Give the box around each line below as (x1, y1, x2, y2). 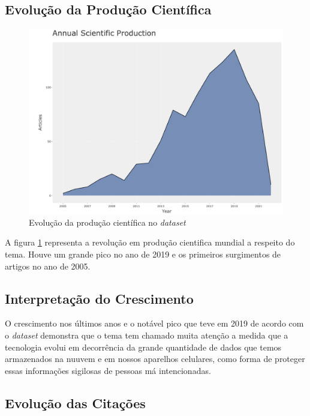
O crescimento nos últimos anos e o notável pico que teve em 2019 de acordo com (5, 317, 304, 330)
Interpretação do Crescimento (5, 289, 194, 307)
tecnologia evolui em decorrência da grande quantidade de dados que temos (5, 340, 282, 353)
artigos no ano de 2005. (5, 259, 91, 272)
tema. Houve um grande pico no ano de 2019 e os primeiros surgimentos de (5, 248, 281, 261)
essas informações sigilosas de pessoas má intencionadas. (5, 364, 211, 376)
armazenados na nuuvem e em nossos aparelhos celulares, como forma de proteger (5, 352, 305, 365)
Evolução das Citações (5, 393, 146, 412)
